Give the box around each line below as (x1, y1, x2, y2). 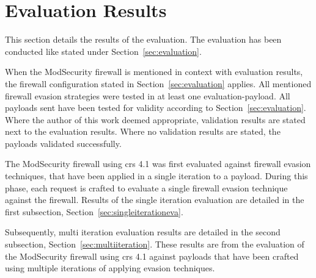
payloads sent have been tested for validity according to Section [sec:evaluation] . (5, 101, 306, 114)
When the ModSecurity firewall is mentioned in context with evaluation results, (5, 65, 303, 78)
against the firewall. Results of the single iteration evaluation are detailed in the (5, 193, 304, 206)
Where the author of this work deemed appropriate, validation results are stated (5, 113, 306, 126)
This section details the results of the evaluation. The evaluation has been (5, 33, 282, 46)
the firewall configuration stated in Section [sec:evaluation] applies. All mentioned (5, 77, 312, 90)
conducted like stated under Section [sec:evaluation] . (5, 45, 202, 57)
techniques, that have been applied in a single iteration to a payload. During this (5, 169, 308, 182)
